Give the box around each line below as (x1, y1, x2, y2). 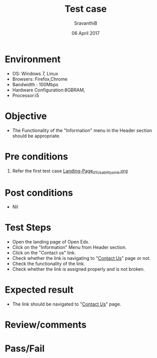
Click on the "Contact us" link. (12, 250, 76, 256)
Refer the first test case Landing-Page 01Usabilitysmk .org (12, 167, 128, 175)
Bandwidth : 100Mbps (12, 81, 58, 87)
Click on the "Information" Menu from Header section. (12, 244, 127, 251)
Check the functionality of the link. (12, 260, 85, 267)
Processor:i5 (12, 92, 40, 98)
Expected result (5, 284, 74, 296)
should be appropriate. (12, 133, 61, 139)
